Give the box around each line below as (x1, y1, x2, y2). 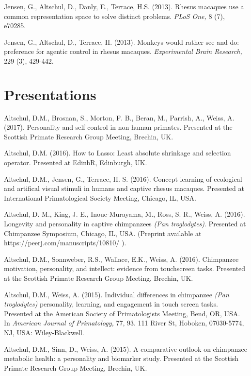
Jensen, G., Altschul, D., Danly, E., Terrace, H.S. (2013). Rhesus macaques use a (4, 1, 244, 11)
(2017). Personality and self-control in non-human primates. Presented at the (4, 122, 233, 132)
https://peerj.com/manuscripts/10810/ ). (4, 238, 126, 248)
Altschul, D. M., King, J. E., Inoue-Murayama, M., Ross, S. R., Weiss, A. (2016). (4, 209, 245, 219)
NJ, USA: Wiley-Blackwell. (4, 327, 84, 337)
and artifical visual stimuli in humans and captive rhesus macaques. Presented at (4, 183, 244, 193)
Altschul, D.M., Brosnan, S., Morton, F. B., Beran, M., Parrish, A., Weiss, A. (4, 112, 235, 122)
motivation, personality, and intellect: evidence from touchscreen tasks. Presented (4, 263, 246, 273)
